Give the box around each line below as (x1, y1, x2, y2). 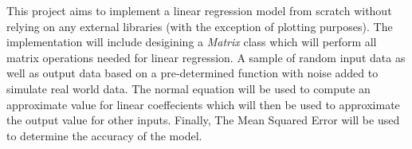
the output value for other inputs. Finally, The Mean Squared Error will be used (6, 112, 400, 128)
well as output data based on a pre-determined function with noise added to (6, 65, 379, 81)
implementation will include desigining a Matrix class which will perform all (6, 33, 377, 50)
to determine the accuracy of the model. (6, 127, 202, 143)
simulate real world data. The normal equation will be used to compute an (6, 80, 371, 96)
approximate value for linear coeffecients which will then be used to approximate (6, 96, 400, 112)
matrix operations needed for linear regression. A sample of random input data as (6, 49, 406, 65)
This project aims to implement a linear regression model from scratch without (6, 2, 392, 18)
